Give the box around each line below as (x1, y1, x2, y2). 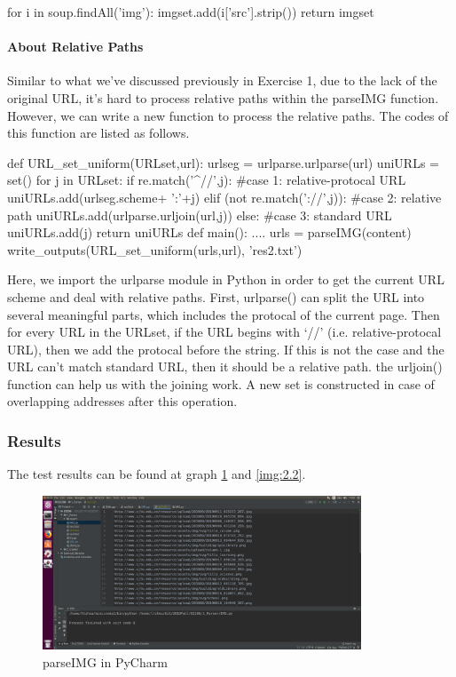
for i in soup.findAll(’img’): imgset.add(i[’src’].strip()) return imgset (7, 3, 374, 20)
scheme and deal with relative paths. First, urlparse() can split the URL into (7, 287, 425, 306)
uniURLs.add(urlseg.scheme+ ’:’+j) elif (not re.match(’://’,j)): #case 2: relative (7, 187, 442, 206)
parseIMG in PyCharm (43, 652, 168, 671)
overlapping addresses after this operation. (7, 392, 238, 410)
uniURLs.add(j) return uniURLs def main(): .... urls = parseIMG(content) (7, 223, 412, 242)
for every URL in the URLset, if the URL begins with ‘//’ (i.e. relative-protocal (7, 323, 442, 341)
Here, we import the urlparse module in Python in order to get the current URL (7, 270, 444, 289)
